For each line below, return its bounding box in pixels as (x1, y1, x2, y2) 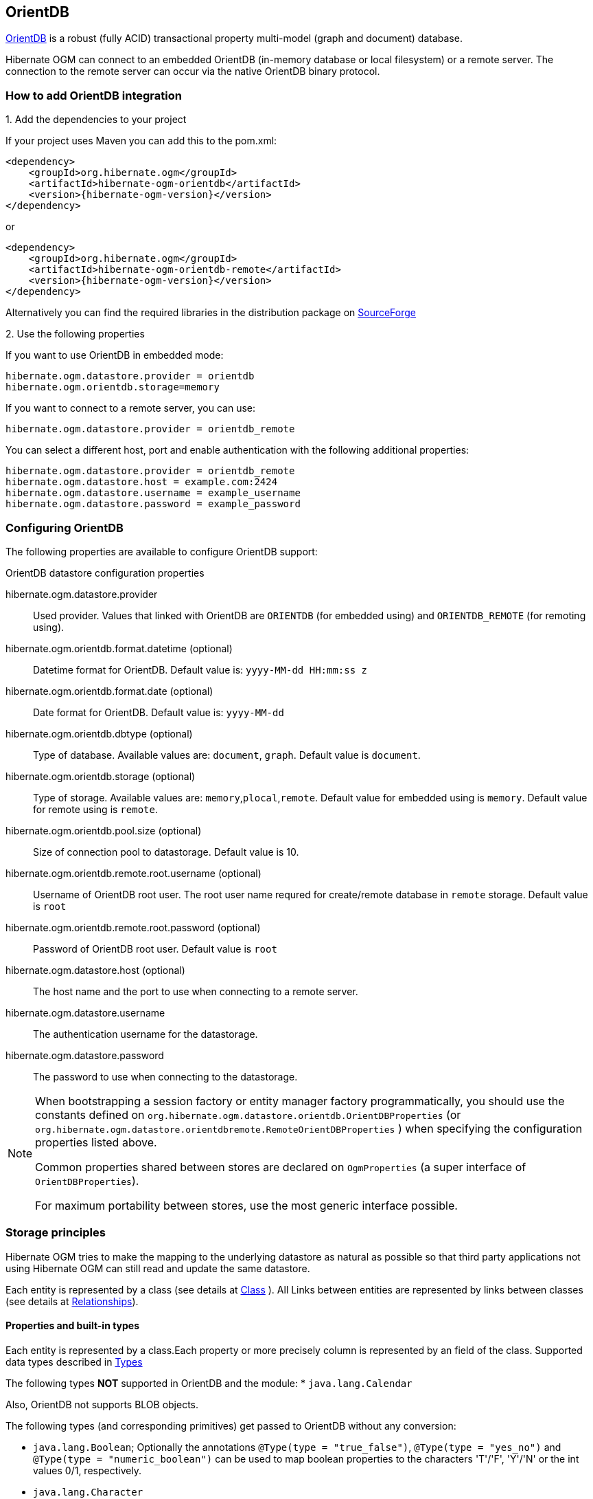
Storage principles (5, 1225, 106, 1240)
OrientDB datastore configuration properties (5, 566, 205, 579)
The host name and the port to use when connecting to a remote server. (33, 985, 358, 997)
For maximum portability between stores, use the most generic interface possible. (35, 1198, 458, 1212)
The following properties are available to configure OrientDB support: (5, 545, 318, 557)
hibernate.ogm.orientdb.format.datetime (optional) (5, 642, 233, 654)
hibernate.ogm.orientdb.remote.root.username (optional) (5, 867, 261, 879)
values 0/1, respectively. (33, 1464, 142, 1476)
